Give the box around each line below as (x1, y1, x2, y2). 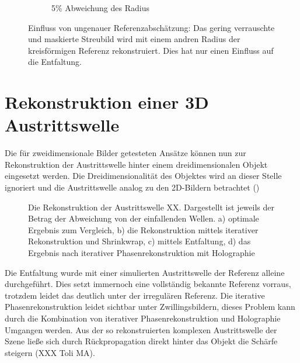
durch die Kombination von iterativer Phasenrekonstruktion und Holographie (5, 312, 281, 324)
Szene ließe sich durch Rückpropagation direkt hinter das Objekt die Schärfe (5, 335, 278, 347)
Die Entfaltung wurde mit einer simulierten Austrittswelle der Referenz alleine (5, 266, 285, 278)
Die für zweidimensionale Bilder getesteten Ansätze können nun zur (5, 147, 246, 159)
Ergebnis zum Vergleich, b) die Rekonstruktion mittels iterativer (28, 223, 259, 236)
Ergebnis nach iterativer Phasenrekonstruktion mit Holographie (28, 247, 255, 259)
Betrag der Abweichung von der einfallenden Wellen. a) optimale (28, 212, 259, 224)
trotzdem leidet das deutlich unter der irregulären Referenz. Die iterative (5, 289, 265, 301)
